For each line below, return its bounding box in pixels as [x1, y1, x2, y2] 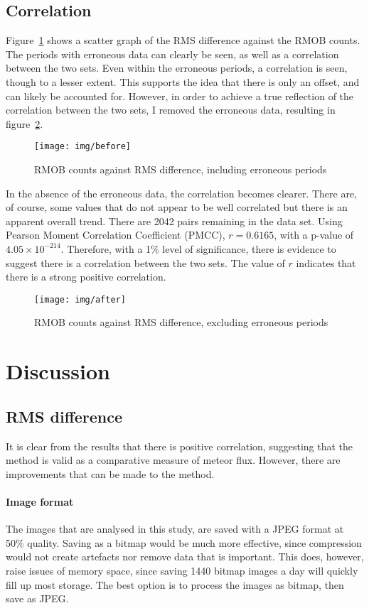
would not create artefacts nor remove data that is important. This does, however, [6, 549, 364, 564]
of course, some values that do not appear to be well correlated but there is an [6, 200, 348, 215]
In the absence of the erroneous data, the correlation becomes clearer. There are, [6, 185, 357, 200]
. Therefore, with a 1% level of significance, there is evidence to [60, 241, 336, 256]
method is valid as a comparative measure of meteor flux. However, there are [6, 452, 341, 467]
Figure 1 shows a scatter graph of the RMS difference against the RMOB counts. [6, 33, 360, 48]
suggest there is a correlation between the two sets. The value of [6, 255, 285, 270]
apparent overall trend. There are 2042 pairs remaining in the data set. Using [6, 213, 343, 228]
